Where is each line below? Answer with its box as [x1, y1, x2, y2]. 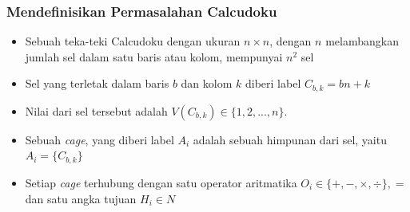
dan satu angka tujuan [25, 190, 137, 206]
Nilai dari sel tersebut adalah [25, 102, 168, 119]
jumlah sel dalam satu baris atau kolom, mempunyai [25, 48, 283, 65]
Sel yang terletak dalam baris [25, 75, 169, 92]
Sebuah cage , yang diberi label [25, 131, 174, 147]
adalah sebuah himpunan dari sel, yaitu [193, 131, 387, 147]
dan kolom [181, 75, 233, 92]
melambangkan [325, 33, 399, 49]
